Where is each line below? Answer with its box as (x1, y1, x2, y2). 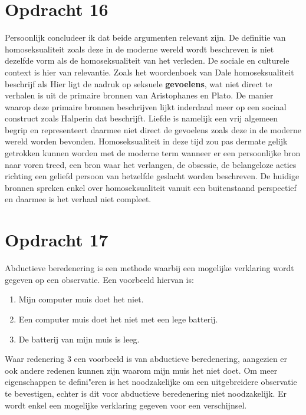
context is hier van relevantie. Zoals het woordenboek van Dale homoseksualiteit (5, 65, 294, 78)
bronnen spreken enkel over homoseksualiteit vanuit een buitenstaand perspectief (5, 181, 297, 193)
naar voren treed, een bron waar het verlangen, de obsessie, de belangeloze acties (5, 158, 297, 170)
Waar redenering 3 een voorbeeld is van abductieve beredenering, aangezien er (5, 353, 288, 365)
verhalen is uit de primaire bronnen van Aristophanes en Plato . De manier (5, 89, 274, 101)
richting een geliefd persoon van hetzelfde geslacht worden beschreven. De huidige (5, 170, 300, 182)
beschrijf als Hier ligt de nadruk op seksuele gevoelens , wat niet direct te (5, 77, 272, 90)
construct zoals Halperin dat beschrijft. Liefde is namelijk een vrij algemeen (5, 112, 278, 124)
